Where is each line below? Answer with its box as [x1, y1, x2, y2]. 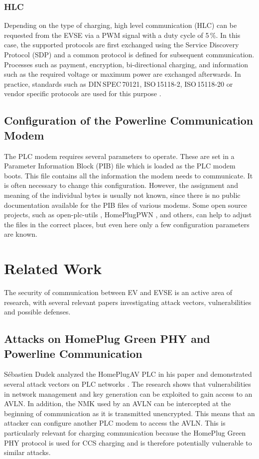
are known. [4, 229, 37, 239]
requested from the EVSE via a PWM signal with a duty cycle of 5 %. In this [4, 29, 241, 40]
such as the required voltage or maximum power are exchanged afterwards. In [4, 69, 241, 79]
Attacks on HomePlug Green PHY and [4, 331, 210, 346]
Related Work [4, 258, 102, 279]
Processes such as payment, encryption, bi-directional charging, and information [4, 59, 249, 69]
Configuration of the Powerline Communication [4, 113, 254, 128]
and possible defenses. [4, 306, 71, 317]
